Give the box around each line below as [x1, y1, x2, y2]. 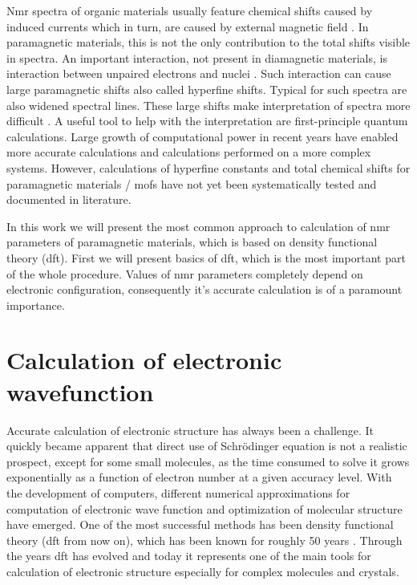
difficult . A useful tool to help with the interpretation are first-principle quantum [6, 112, 408, 129]
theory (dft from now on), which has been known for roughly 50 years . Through [6, 531, 403, 548]
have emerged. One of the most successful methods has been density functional [6, 516, 394, 533]
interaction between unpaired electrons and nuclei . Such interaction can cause [6, 65, 391, 82]
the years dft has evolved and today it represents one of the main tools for [6, 547, 371, 564]
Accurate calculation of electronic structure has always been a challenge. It [6, 421, 374, 438]
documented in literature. [6, 191, 132, 208]
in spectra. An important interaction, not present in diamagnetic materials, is [6, 49, 387, 66]
